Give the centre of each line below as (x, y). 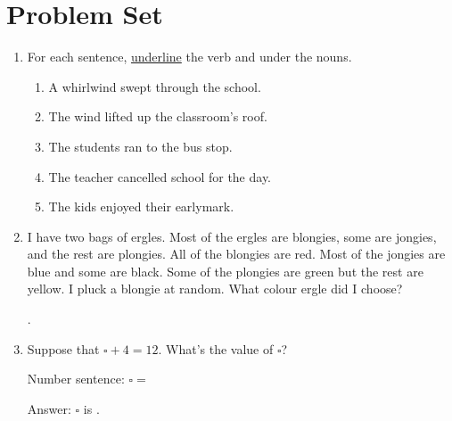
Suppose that (63, 348)
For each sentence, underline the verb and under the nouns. (189, 57)
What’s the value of (220, 348)
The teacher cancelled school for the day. (160, 176)
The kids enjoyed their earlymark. (141, 206)
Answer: (49, 408)
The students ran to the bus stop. (140, 146)
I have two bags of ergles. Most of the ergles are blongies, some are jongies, (232, 236)
